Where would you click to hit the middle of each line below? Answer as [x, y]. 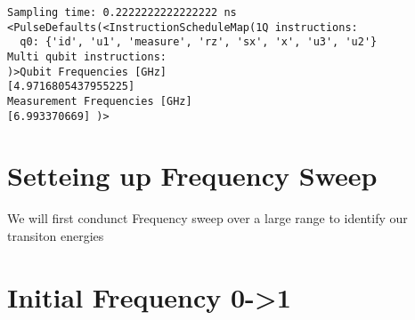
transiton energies [56, 235]
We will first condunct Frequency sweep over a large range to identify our [207, 218]
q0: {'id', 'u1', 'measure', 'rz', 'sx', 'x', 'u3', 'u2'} [199, 42]
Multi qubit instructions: [87, 56]
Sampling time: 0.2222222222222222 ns [122, 12]
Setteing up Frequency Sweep [192, 176]
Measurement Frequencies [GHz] [100, 101]
